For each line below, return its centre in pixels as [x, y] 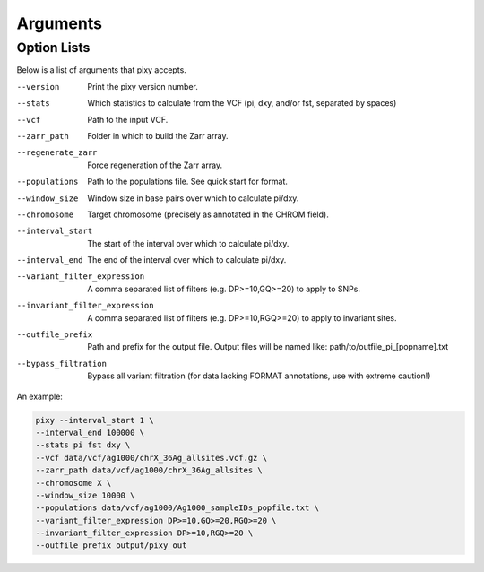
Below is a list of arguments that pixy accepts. [102, 70]
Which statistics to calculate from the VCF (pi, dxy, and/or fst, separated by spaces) [242, 103]
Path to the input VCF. [128, 119]
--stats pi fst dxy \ [83, 445]
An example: [39, 396]
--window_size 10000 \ [85, 495]
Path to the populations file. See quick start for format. [188, 182]
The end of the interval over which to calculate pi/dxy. [187, 260]
